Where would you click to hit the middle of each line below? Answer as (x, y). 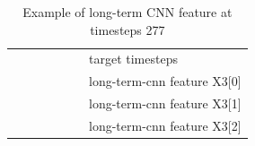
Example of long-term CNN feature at (127, 12)
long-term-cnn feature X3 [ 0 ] (165, 81)
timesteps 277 (127, 29)
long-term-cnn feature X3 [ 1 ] (165, 103)
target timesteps (133, 59)
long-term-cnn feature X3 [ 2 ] (165, 125)
